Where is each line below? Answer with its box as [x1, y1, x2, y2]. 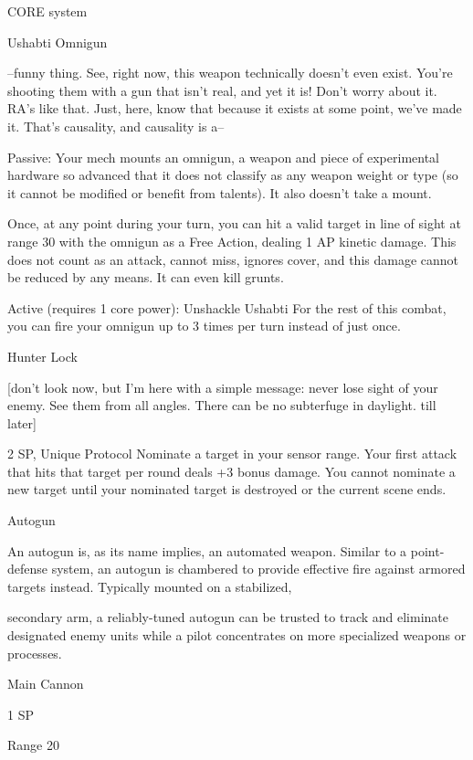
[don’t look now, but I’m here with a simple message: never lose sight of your [7, 377, 438, 396]
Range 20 [7, 735, 59, 755]
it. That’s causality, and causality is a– [7, 116, 225, 135]
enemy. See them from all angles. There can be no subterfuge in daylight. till [7, 396, 436, 415]
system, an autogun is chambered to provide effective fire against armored [51, 559, 466, 578]
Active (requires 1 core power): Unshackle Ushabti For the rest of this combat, [7, 298, 447, 317]
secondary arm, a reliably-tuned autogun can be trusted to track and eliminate [7, 607, 448, 627]
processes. [7, 643, 62, 662]
